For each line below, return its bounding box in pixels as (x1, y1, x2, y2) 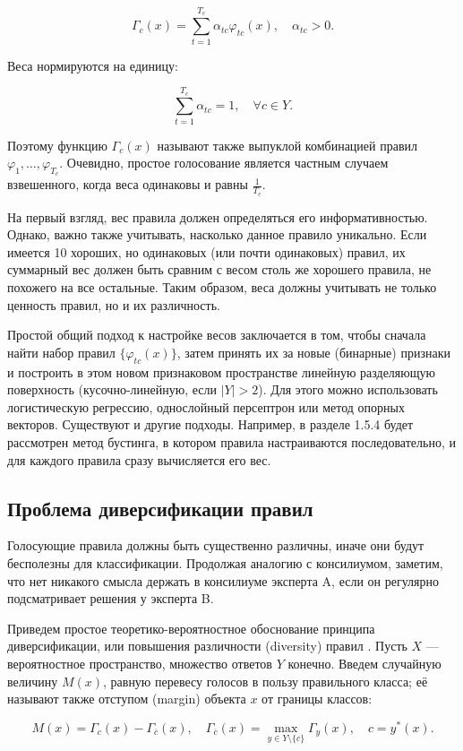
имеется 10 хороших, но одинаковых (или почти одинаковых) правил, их (7, 242, 406, 261)
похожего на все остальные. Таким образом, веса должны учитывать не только (7, 278, 437, 297)
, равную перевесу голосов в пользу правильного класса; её (103, 671, 428, 690)
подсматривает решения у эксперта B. (7, 589, 214, 608)
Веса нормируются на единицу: (7, 56, 178, 74)
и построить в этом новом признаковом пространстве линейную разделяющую (7, 362, 435, 381)
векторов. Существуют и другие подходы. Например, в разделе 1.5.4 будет (7, 415, 414, 434)
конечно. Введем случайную (287, 653, 442, 672)
